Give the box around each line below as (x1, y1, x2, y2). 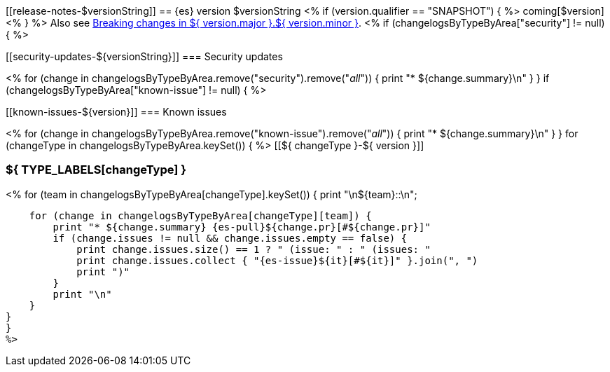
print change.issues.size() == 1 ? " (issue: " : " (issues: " (76, 243, 431, 255)
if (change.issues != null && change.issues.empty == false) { (53, 232, 408, 244)
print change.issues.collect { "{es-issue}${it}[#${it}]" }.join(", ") (76, 254, 478, 266)
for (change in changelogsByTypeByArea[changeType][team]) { (29, 209, 372, 221)
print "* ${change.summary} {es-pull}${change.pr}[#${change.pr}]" (53, 221, 431, 233)
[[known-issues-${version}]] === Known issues (6, 106, 227, 118)
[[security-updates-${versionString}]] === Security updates (6, 50, 283, 62)
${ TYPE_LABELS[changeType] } (6, 163, 187, 177)
